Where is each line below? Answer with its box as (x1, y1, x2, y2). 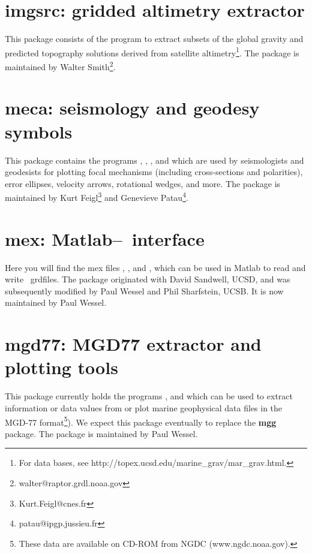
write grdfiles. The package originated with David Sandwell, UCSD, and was (5, 273, 290, 285)
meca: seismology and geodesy (5, 95, 260, 120)
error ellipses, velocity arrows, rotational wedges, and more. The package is (5, 177, 281, 189)
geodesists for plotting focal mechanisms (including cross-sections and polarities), (5, 165, 303, 178)
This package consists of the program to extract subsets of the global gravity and (5, 32, 304, 45)
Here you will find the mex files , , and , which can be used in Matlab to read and (5, 261, 306, 273)
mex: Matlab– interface (5, 226, 205, 251)
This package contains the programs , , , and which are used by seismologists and (5, 153, 304, 166)
